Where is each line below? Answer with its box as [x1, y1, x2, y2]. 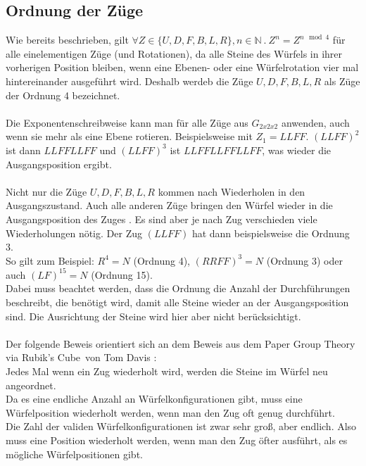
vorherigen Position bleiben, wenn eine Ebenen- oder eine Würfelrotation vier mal [6, 60, 359, 75]
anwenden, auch [281, 115, 350, 130]
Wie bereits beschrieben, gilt [6, 32, 129, 47]
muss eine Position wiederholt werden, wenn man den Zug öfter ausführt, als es [6, 432, 348, 447]
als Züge [324, 73, 360, 88]
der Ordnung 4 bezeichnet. [6, 87, 120, 102]
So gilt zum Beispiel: [6, 253, 94, 267]
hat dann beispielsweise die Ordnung [191, 225, 350, 240]
